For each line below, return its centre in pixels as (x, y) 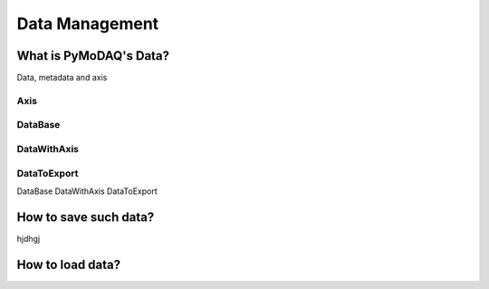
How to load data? (69, 264)
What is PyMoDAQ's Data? (93, 56)
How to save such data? (86, 217)
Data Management (88, 24)
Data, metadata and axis (62, 78)
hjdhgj (29, 238)
